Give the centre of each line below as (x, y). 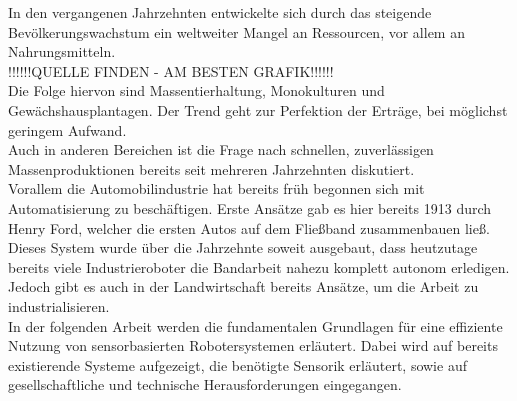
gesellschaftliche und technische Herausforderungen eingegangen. (205, 384)
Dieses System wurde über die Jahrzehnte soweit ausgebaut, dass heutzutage (243, 247)
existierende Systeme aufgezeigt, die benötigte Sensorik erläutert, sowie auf (237, 364)
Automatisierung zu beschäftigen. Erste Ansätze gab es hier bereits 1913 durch (250, 207)
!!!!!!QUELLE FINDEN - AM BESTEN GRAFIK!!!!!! (171, 70)
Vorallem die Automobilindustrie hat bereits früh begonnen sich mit (216, 188)
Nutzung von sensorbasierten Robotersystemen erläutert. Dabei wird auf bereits (253, 345)
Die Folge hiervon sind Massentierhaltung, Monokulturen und (196, 90)
